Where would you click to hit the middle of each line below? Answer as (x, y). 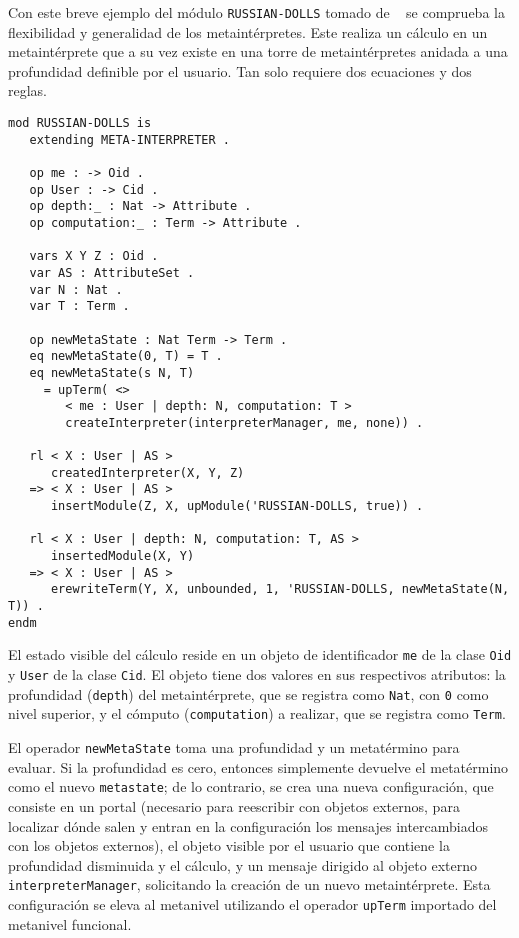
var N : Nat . (76, 289)
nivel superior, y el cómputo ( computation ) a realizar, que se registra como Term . (257, 713)
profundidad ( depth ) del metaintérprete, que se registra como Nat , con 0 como (248, 693)
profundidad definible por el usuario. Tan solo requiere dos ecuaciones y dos (240, 70)
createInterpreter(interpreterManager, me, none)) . (244, 422)
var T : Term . (79, 306)
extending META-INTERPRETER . (129, 139)
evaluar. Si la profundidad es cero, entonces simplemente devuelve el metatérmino (258, 766)
